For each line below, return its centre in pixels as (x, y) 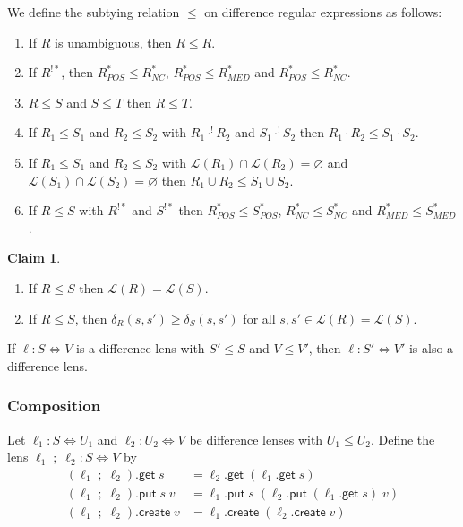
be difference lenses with (256, 439)
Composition (54, 406)
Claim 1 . (34, 258)
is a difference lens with (140, 348)
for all (259, 318)
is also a (431, 348)
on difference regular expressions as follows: (323, 12)
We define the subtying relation (94, 12)
